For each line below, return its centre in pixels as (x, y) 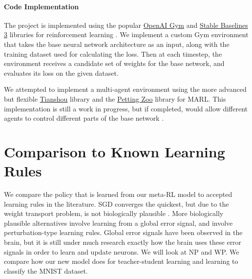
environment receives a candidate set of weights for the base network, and (114, 63)
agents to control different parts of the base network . (84, 118)
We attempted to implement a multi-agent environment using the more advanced (125, 89)
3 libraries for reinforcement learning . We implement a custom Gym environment (126, 34)
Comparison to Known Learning (115, 151)
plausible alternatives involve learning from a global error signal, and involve (118, 223)
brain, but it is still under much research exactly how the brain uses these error (123, 242)
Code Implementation (42, 6)
